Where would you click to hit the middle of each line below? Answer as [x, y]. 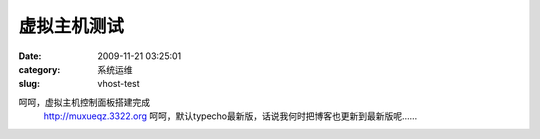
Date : [30, 56]
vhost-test [118, 84]
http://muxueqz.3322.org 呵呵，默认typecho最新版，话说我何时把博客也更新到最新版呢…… [230, 116]
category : [39, 69]
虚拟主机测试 [71, 26]
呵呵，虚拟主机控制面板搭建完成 [84, 102]
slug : [29, 84]
